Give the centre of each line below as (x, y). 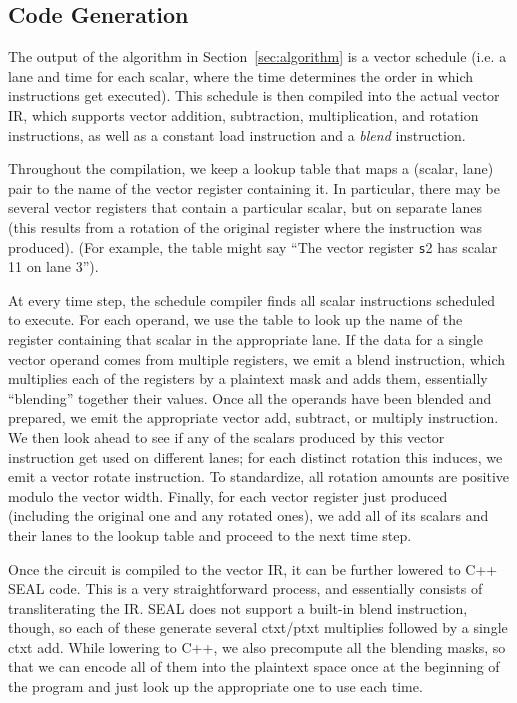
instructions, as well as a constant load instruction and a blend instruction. (237, 134)
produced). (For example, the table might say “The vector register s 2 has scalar (253, 246)
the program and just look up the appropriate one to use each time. (215, 686)
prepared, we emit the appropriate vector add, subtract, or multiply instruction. (253, 417)
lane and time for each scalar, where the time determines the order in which (241, 75)
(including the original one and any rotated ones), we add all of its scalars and (248, 515)
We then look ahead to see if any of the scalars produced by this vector (226, 436)
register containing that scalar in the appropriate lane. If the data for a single (245, 338)
